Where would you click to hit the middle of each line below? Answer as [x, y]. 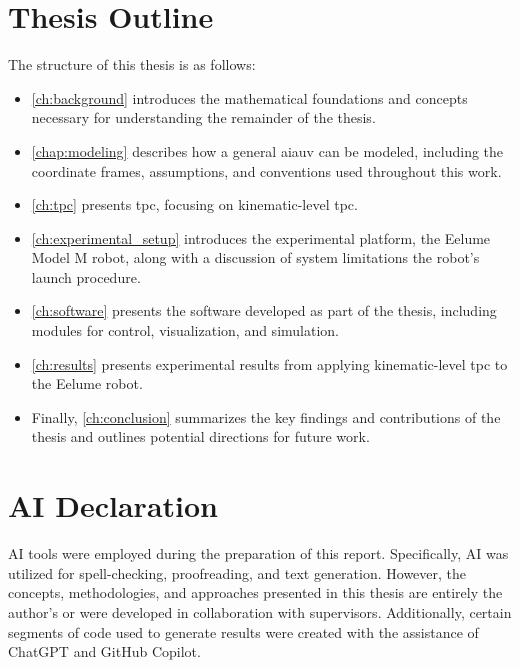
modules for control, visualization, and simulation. [185, 330]
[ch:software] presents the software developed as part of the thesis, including [264, 310]
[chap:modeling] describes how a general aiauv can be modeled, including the [267, 150]
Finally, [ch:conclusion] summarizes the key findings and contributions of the [266, 416]
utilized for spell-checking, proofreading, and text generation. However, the [237, 572]
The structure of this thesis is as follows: [132, 64]
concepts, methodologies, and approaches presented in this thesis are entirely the [255, 592]
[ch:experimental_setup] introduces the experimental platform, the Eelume [261, 237]
